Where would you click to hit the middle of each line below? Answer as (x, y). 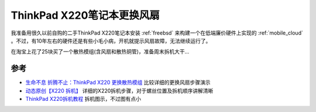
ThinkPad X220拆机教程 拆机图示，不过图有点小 (83, 99)
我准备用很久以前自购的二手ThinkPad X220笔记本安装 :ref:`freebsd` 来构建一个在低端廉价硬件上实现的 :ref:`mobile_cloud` (157, 33)
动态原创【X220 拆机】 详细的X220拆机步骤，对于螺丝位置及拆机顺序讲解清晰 (119, 90)
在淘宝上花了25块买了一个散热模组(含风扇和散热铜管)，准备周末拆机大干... (100, 52)
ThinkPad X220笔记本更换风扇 (85, 15)
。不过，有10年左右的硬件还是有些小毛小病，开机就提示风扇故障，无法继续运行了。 (111, 40)
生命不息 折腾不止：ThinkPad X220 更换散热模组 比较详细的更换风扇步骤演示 (118, 83)
